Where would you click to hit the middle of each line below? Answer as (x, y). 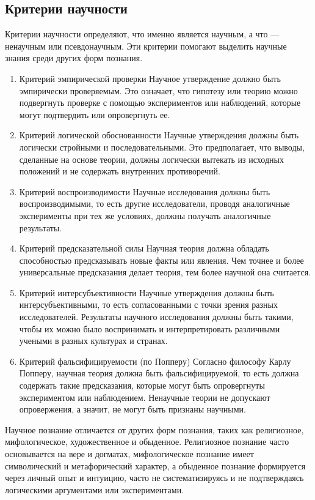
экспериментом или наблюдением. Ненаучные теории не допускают (145, 397)
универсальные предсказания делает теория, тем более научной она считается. (165, 272)
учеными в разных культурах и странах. (93, 341)
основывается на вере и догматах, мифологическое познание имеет (129, 454)
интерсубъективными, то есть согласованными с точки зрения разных (148, 304)
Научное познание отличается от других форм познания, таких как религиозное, (154, 429)
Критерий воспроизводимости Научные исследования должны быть (145, 191)
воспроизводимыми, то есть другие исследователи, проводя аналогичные (154, 203)
